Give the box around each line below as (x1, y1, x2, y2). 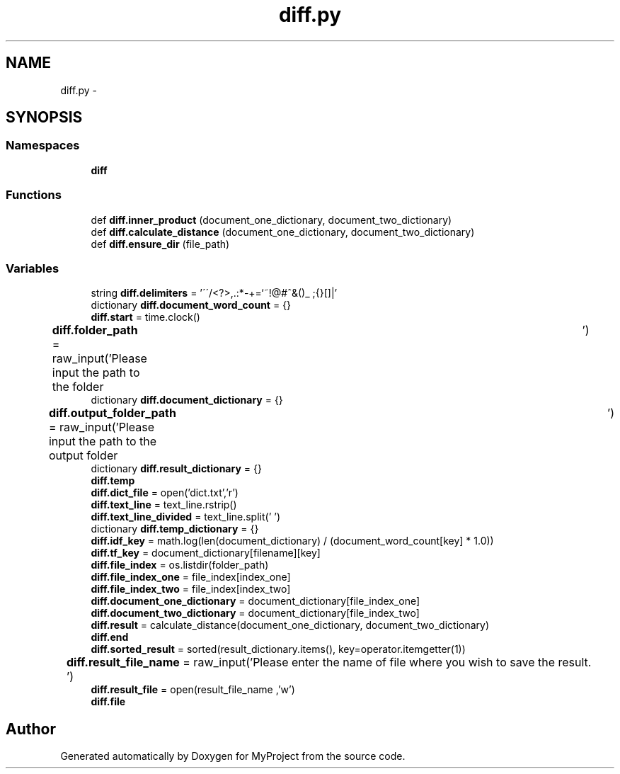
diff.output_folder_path (48, 406, 176, 421)
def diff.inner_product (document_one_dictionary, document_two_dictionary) (91, 213, 452, 226)
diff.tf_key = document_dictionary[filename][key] (91, 547, 321, 559)
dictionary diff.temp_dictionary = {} (91, 523, 259, 535)
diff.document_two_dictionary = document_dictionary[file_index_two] (91, 607, 420, 620)
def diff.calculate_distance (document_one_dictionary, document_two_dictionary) (91, 225, 475, 238)
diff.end (91, 631, 129, 644)
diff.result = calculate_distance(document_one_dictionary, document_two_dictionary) (91, 619, 490, 632)
